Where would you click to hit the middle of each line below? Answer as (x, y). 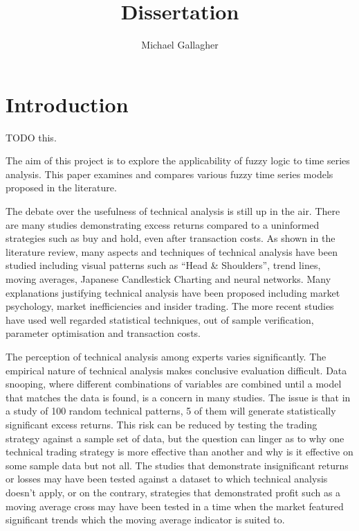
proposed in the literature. (61, 188)
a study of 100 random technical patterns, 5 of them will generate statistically (171, 411)
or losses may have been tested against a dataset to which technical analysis (167, 479)
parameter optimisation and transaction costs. (103, 333)
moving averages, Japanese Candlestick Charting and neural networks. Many (168, 279)
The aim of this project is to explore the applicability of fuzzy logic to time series (178, 160)
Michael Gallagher (180, 45)
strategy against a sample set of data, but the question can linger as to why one (175, 438)
